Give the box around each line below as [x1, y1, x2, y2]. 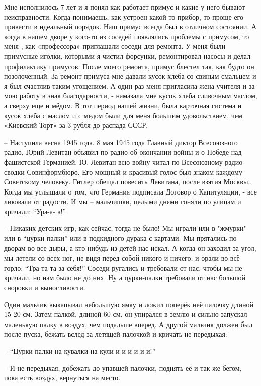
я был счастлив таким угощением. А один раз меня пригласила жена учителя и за [4, 80, 255, 91]
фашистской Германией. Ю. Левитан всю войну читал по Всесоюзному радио [4, 156, 243, 167]
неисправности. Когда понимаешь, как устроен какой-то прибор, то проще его [4, 11, 243, 22]
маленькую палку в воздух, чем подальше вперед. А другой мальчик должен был [4, 318, 253, 329]
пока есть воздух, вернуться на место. [4, 372, 121, 383]
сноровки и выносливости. [4, 282, 85, 293]
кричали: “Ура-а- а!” [4, 206, 66, 216]
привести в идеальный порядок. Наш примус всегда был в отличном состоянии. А [4, 21, 256, 32]
